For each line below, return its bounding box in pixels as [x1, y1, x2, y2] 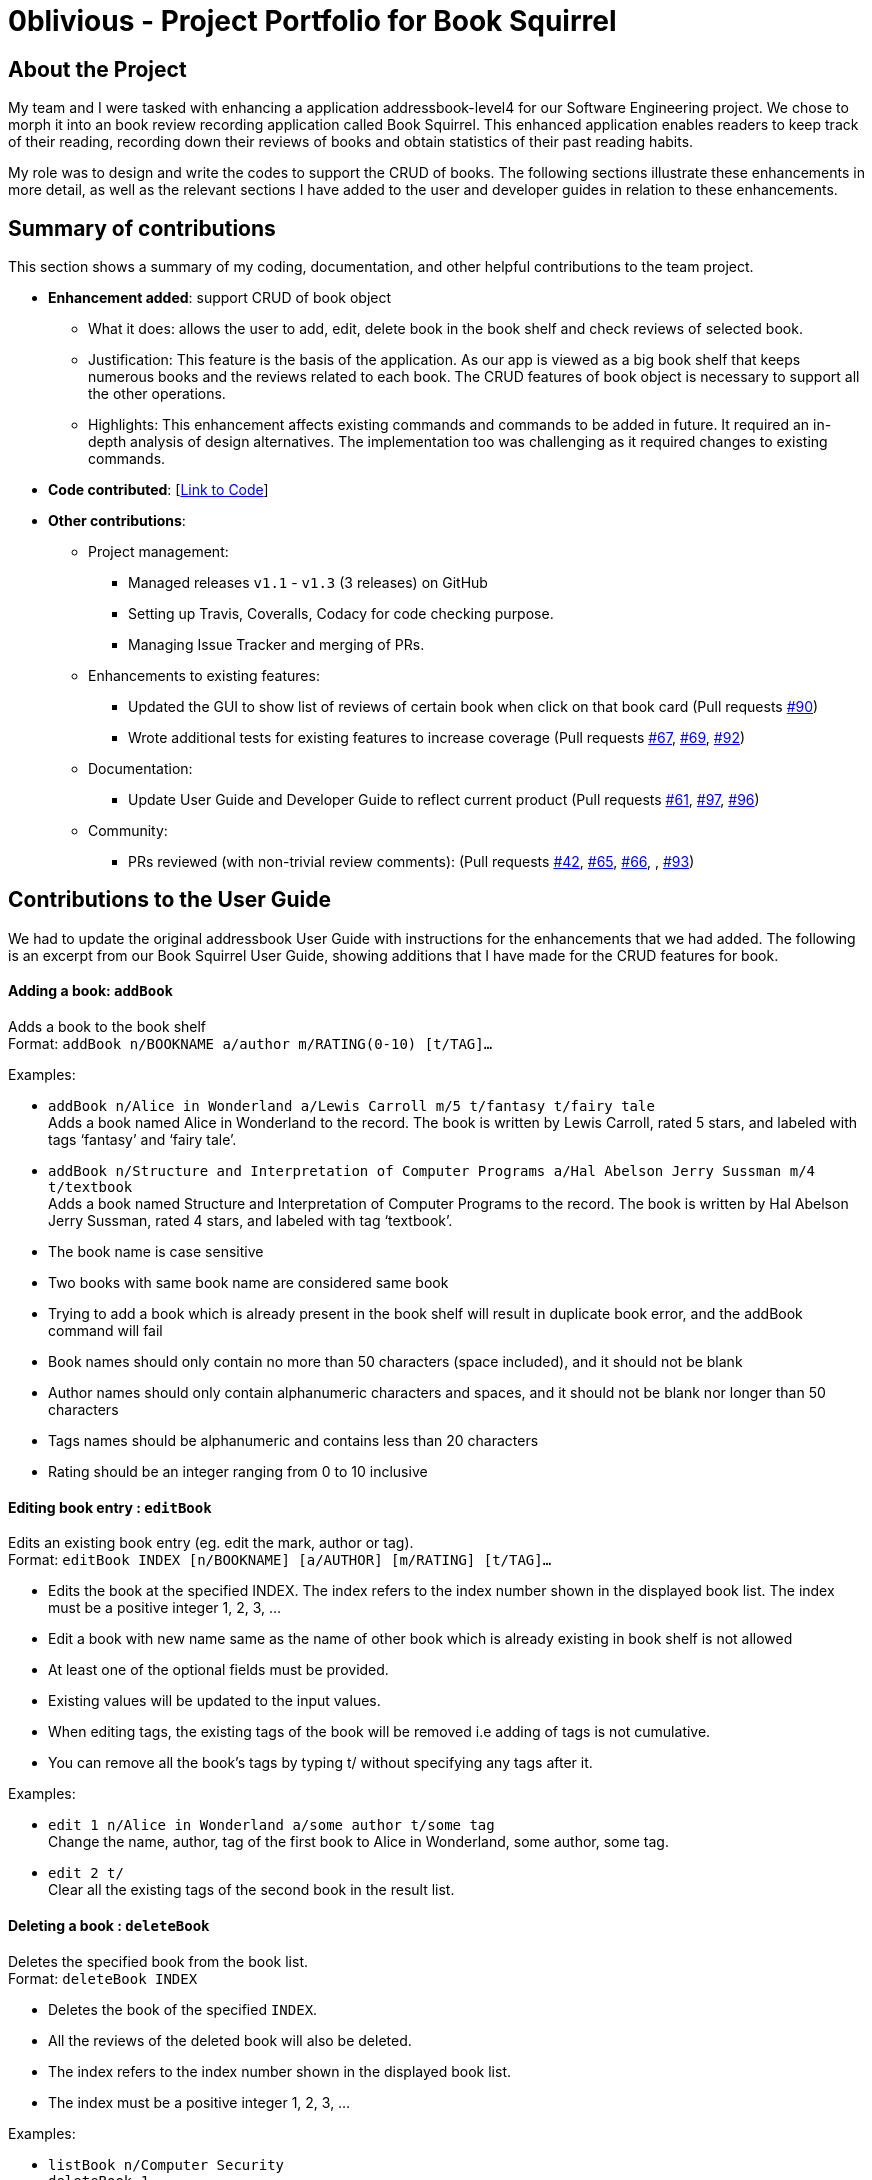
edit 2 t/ [48, 1865, 124, 1882]
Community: [88, 822, 168, 840]
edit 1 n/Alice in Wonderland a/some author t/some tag [48, 1817, 495, 1834]
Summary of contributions [8, 215, 276, 241]
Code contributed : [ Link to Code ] [48, 481, 269, 499]
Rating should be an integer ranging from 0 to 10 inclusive [48, 1463, 428, 1481]
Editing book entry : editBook [8, 1498, 212, 1516]
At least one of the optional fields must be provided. [48, 1661, 389, 1679]
